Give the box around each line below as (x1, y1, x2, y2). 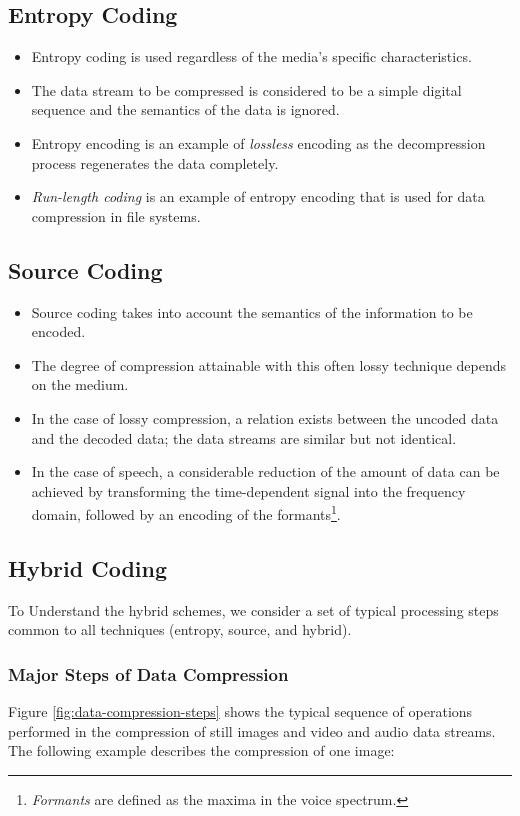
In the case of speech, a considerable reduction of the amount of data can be (31, 461, 500, 482)
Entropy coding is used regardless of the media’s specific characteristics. (31, 46, 472, 67)
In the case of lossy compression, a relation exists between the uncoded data (31, 407, 499, 428)
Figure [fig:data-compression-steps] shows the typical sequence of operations (8, 701, 473, 722)
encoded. (31, 321, 86, 342)
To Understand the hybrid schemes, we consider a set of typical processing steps (8, 599, 499, 620)
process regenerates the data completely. (31, 152, 279, 173)
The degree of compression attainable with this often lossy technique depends (31, 354, 506, 375)
